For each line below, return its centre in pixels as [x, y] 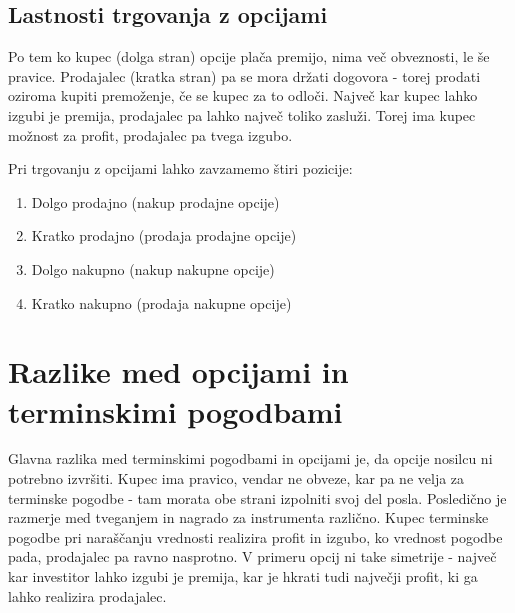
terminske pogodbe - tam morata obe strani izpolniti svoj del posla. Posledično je [257, 497]
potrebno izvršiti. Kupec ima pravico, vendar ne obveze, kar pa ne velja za [236, 478]
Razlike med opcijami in [178, 371]
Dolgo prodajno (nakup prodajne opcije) [155, 201]
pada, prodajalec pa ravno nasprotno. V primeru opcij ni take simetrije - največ [252, 556]
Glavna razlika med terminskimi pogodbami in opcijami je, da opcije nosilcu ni [250, 458]
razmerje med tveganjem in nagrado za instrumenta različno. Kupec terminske [248, 517]
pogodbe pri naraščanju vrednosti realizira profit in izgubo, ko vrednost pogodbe [255, 536]
